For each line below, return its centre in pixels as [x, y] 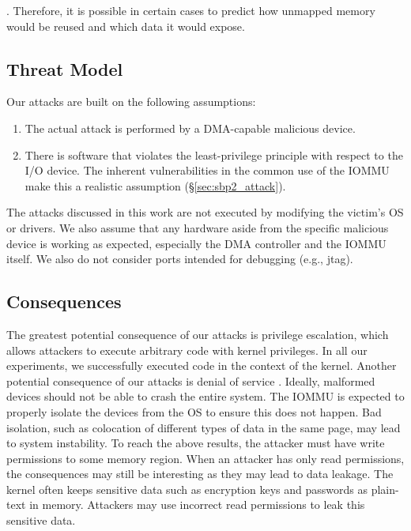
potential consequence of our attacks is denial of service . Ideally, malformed [191, 380]
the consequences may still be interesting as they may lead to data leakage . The [200, 474]
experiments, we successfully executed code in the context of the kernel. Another [202, 365]
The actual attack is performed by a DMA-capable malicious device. [190, 128]
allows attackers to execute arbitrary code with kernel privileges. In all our [187, 350]
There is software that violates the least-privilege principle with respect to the [214, 154]
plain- [385, 489]
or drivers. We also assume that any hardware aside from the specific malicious [198, 227]
